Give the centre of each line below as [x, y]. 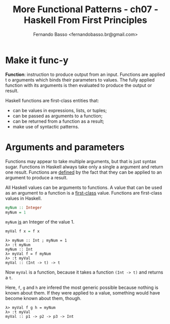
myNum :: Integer [24, 207]
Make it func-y [37, 60]
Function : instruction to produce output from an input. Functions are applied [85, 74]
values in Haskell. [24, 198]
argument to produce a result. [36, 177]
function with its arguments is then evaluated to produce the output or [79, 85]
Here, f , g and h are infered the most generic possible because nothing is [82, 288]
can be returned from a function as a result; [58, 121]
